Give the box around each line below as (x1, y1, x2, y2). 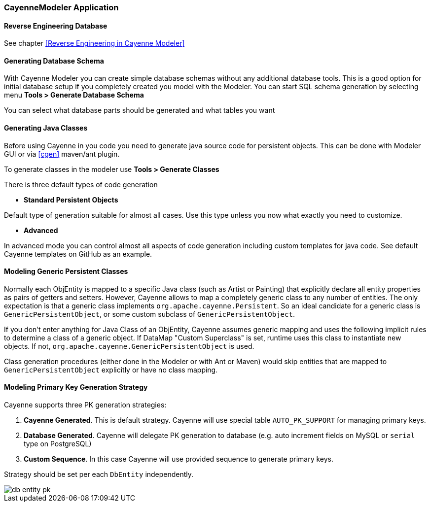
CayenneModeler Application (4, 2, 119, 12)
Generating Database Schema (4, 56, 104, 65)
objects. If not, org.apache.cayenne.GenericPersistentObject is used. (4, 341, 254, 350)
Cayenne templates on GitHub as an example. (4, 249, 152, 258)
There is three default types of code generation (4, 180, 158, 189)
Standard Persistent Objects (24, 195, 118, 204)
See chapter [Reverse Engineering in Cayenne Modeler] (4, 39, 185, 48)
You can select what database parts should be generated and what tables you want (4, 106, 275, 115)
